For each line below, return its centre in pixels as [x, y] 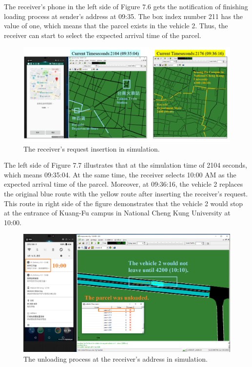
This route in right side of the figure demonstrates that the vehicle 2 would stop [124, 203]
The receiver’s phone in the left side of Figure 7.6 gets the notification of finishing [126, 6]
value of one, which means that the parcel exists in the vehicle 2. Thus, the [116, 26]
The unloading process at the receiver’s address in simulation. [116, 358]
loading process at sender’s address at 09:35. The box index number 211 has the [123, 16]
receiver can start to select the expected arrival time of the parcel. [103, 35]
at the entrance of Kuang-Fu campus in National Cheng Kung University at [117, 213]
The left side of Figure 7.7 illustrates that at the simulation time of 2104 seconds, [126, 165]
